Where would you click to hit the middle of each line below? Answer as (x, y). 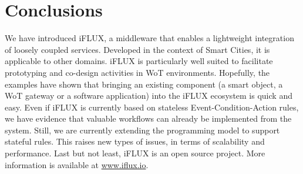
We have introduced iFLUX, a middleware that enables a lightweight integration (149, 38)
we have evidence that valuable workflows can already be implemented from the (148, 118)
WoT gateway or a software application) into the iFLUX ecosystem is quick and (149, 96)
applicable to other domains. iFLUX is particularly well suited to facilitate (139, 61)
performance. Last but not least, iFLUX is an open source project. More (135, 153)
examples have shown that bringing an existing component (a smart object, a (144, 84)
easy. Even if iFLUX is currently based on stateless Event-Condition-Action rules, (152, 107)
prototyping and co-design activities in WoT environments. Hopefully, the (137, 72)
